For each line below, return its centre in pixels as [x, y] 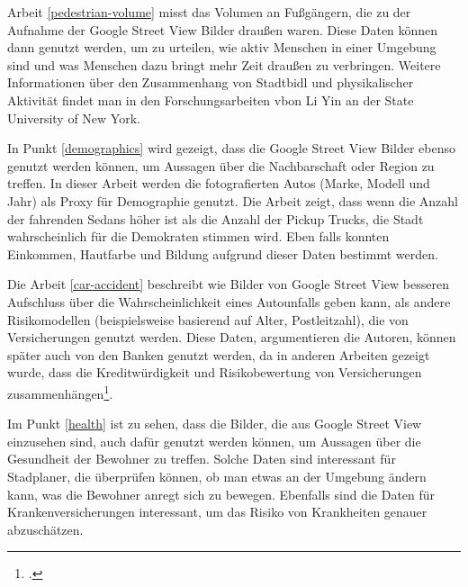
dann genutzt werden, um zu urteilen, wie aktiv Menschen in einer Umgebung [222, 47]
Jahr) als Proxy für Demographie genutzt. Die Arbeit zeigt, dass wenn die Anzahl [233, 200]
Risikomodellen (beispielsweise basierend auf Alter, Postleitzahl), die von [208, 319]
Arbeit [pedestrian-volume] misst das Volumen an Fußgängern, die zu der [209, 12]
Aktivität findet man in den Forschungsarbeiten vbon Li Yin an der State [211, 99]
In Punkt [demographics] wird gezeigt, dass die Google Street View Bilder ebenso [231, 148]
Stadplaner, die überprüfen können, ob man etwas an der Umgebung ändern [217, 476]
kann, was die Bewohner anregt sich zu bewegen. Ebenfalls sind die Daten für [221, 494]
